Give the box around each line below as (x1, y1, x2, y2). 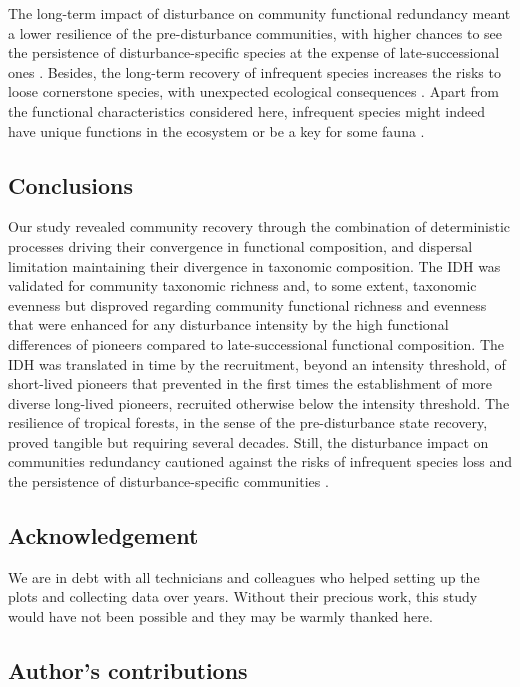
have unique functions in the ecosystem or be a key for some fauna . (8, 120, 425, 141)
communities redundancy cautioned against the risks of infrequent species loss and (8, 451, 512, 472)
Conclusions (8, 169, 134, 200)
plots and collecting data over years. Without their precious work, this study (8, 586, 478, 607)
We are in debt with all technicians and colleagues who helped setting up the (8, 566, 480, 587)
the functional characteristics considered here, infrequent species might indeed (8, 100, 485, 121)
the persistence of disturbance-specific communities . (8, 471, 329, 492)
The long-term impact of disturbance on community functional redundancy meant (8, 3, 511, 23)
